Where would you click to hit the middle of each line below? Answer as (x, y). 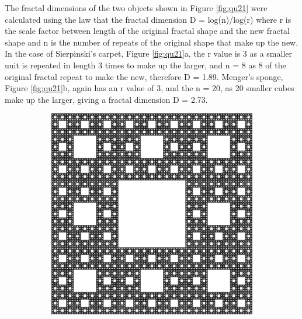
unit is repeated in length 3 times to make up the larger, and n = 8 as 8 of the (145, 65)
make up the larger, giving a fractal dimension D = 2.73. (106, 99)
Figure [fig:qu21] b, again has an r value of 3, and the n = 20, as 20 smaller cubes (150, 88)
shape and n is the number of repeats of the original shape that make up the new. (152, 42)
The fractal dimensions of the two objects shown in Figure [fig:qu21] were (136, 8)
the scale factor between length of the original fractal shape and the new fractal (147, 31)
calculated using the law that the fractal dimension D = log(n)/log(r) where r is (148, 19)
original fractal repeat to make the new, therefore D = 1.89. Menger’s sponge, (144, 76)
